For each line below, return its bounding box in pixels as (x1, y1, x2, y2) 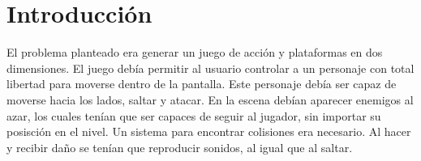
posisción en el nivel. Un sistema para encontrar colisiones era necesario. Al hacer (6, 123, 411, 140)
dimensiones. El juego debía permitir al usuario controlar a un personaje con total (6, 59, 415, 76)
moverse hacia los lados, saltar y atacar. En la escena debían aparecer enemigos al (6, 91, 414, 108)
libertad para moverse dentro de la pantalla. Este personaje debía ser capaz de (6, 75, 397, 92)
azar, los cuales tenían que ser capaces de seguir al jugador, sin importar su (6, 107, 381, 124)
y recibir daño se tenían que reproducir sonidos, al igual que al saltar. (6, 138, 353, 155)
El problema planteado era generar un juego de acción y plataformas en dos (6, 44, 383, 61)
